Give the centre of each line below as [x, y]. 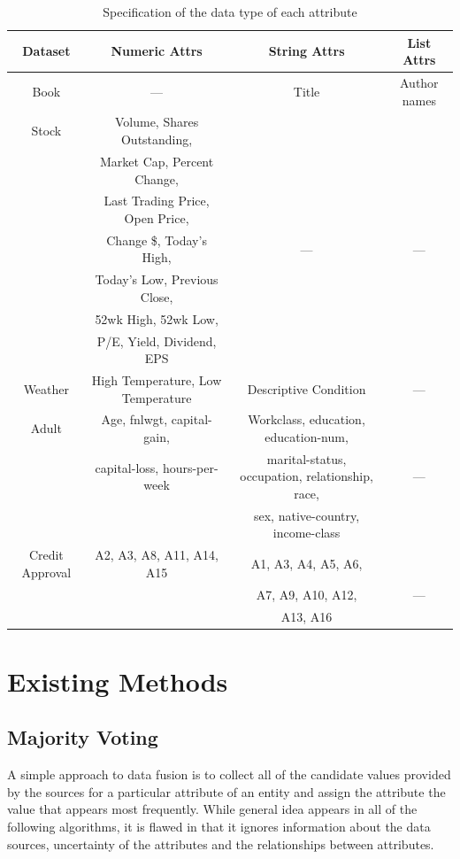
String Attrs [307, 51]
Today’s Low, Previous [157, 279]
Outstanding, [157, 139]
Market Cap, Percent [157, 161]
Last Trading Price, [157, 201]
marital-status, [307, 458]
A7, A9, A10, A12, [307, 594]
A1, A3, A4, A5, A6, [307, 564]
